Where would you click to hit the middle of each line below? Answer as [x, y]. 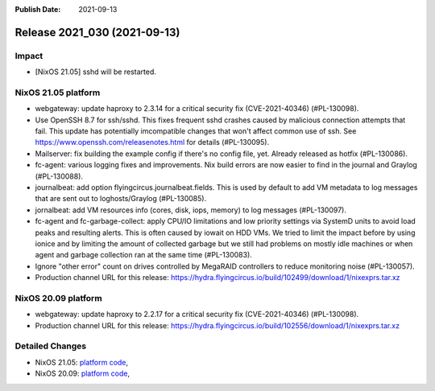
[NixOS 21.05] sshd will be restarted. [96, 72]
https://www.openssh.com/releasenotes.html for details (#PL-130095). [152, 142]
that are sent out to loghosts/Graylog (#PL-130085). [121, 199]
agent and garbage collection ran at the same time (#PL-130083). [144, 255]
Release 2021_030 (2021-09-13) [97, 32]
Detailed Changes [51, 346]
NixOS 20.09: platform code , [83, 373]
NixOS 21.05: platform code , [82, 362]
